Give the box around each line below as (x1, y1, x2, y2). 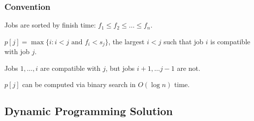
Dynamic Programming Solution (4, 103, 173, 119)
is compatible (210, 36, 251, 46)
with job (4, 46, 30, 57)
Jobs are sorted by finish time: (4, 20, 96, 30)
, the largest (108, 36, 145, 46)
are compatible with (40, 62, 101, 73)
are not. (177, 62, 200, 73)
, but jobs (105, 62, 135, 73)
